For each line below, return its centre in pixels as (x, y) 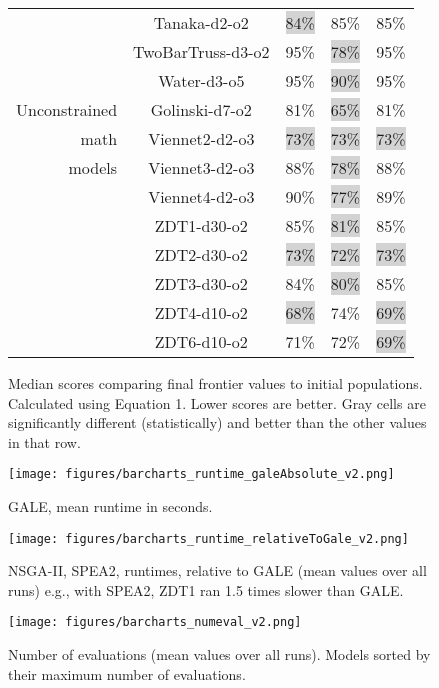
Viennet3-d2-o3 (201, 167)
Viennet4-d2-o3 (201, 196)
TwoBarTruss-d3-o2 (201, 51)
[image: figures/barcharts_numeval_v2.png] (155, 622)
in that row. (44, 441)
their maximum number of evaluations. (127, 673)
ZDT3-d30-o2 (201, 283)
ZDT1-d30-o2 (201, 225)
